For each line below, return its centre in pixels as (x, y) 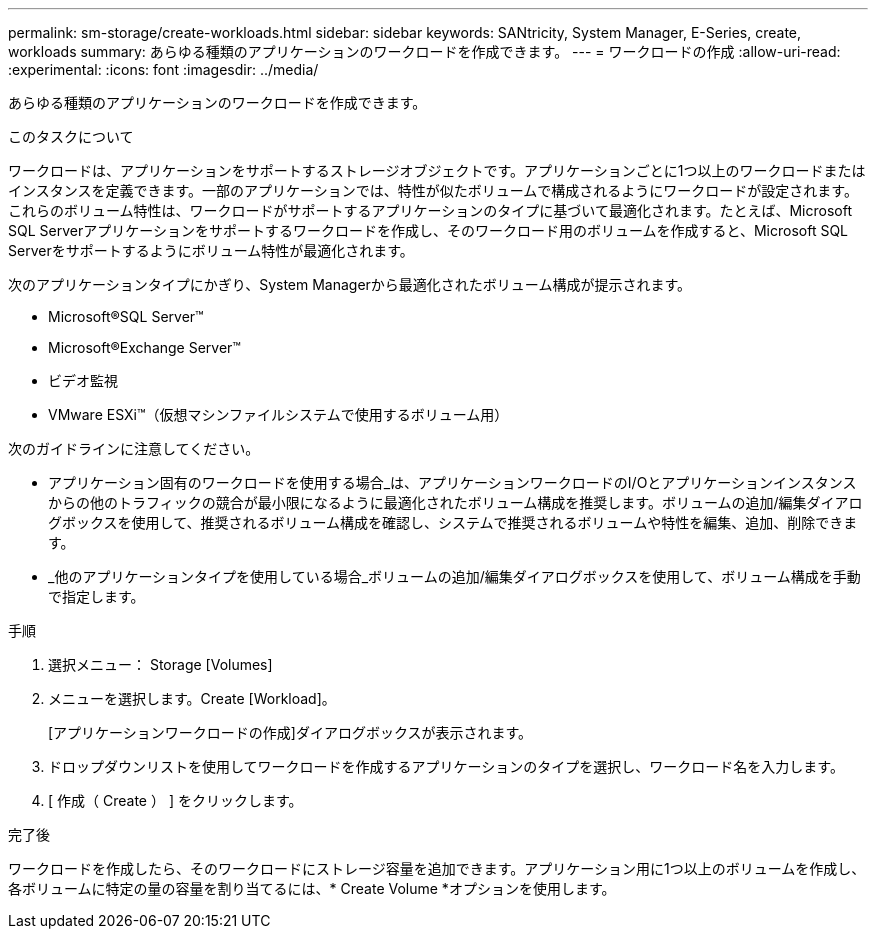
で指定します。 (96, 596)
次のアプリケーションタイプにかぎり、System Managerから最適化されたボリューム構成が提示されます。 (350, 284)
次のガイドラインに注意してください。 (134, 448)
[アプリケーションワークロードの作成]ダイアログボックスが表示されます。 (290, 732)
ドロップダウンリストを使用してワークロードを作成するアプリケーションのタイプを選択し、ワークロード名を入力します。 (446, 766)
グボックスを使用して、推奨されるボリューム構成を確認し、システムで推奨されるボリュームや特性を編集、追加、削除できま (453, 522)
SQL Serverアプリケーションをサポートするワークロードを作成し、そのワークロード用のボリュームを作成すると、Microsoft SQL (428, 230)
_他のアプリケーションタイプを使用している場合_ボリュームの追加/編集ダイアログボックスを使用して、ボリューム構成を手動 (454, 576)
